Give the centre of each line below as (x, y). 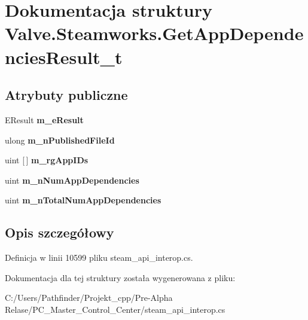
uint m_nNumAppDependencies (72, 180)
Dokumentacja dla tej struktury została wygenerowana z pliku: (120, 277)
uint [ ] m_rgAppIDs (47, 160)
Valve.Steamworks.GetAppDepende (154, 33)
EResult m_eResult (44, 119)
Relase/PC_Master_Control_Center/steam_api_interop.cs (115, 309)
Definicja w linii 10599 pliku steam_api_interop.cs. (99, 257)
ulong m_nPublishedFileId (60, 140)
